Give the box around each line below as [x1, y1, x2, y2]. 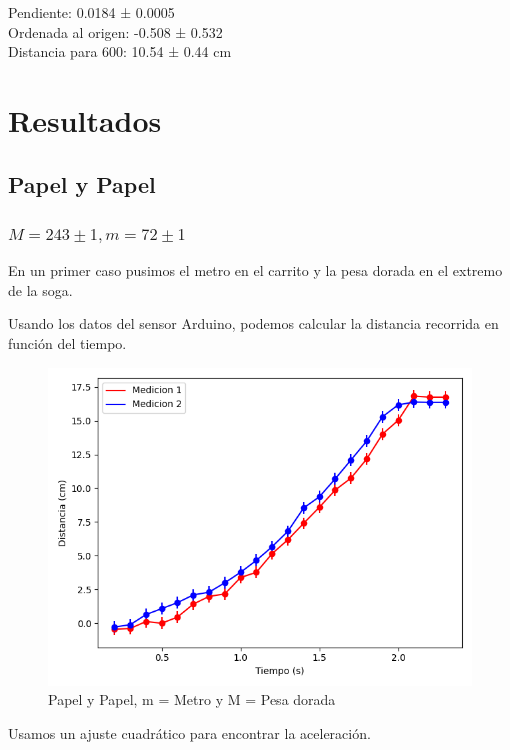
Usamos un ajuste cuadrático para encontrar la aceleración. [8, 722, 371, 743]
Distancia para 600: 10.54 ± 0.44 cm [8, 41, 232, 62]
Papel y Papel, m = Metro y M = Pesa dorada [48, 689, 336, 710]
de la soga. [8, 279, 73, 300]
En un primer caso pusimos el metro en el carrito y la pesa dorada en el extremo [8, 260, 503, 281]
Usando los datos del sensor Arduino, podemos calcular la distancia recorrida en [8, 313, 499, 334]
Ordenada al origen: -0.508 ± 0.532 [8, 21, 223, 42]
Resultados [8, 99, 162, 140]
